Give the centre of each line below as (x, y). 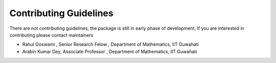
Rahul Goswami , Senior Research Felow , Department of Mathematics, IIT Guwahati (111, 44)
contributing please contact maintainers (51, 35)
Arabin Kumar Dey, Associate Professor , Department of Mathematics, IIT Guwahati (110, 51)
